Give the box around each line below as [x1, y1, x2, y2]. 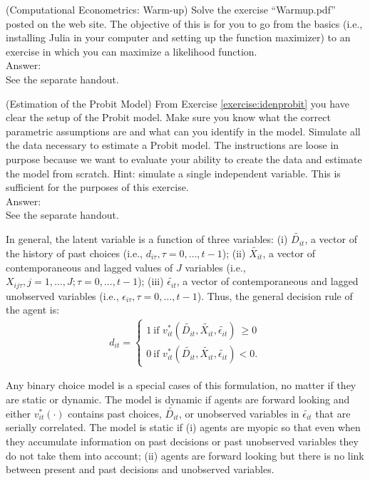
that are [315, 405, 351, 420]
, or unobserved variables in [178, 405, 299, 420]
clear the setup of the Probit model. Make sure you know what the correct [6, 110, 331, 125]
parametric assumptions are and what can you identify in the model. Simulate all [6, 123, 361, 138]
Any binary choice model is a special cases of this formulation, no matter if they [6, 378, 356, 393]
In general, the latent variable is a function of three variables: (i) [6, 232, 288, 247]
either [6, 405, 31, 420]
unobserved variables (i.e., [6, 288, 119, 303]
